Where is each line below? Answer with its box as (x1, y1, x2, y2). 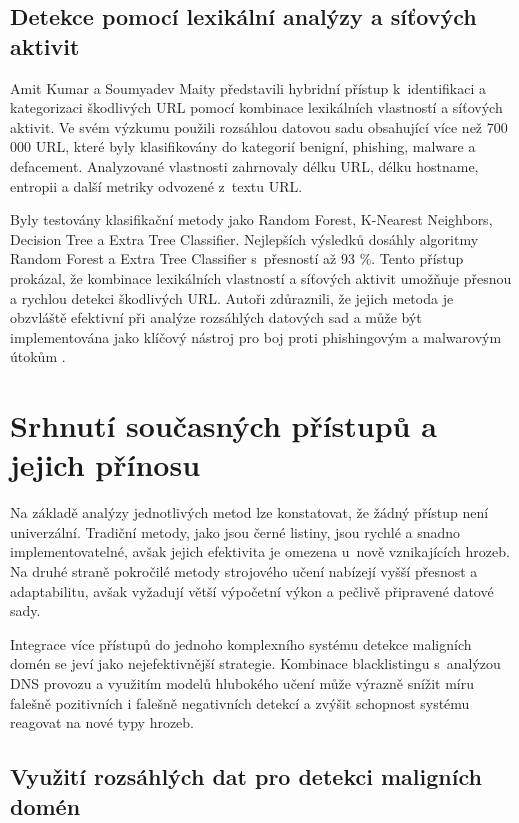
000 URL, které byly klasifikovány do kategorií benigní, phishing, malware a (10, 136, 476, 157)
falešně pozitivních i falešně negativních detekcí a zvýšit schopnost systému (10, 692, 470, 713)
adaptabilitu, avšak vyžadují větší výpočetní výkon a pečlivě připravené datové (10, 580, 494, 601)
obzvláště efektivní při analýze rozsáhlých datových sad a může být (10, 307, 422, 328)
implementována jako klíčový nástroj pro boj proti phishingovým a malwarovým (10, 326, 502, 347)
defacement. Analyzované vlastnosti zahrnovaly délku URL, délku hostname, (10, 155, 479, 176)
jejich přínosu (10, 444, 201, 485)
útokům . (10, 346, 66, 367)
